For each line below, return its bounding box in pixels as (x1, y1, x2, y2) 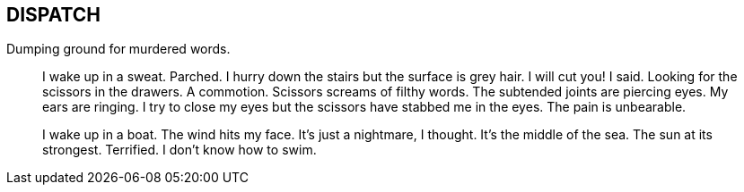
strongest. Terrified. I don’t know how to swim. (42, 142, 317, 158)
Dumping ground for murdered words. (6, 41, 231, 57)
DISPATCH (6, 4, 101, 26)
